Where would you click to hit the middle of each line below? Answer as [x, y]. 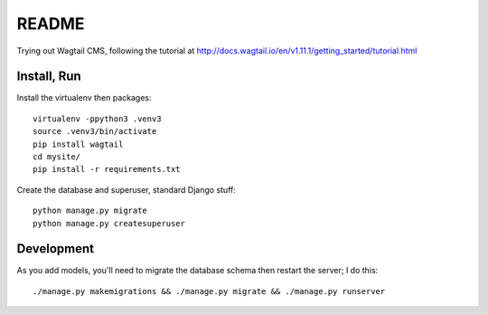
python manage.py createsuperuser [109, 223]
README [51, 24]
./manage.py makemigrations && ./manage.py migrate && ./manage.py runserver [209, 291]
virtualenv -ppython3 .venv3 [97, 119]
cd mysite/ [57, 157]
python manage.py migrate [90, 211]
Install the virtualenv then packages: [84, 98]
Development [56, 249]
